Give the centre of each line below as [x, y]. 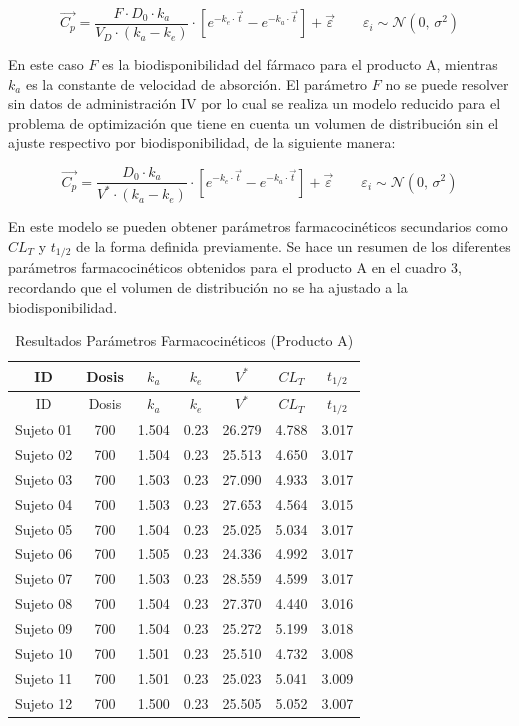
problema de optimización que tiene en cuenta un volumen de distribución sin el [253, 122]
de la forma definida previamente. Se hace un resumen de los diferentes [293, 246]
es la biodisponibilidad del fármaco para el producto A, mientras [300, 64]
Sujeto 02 [44, 454]
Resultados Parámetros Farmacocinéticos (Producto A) [184, 340]
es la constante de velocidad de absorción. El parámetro [196, 83]
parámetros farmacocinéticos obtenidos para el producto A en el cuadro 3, [235, 267]
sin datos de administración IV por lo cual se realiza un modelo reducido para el [254, 103]
